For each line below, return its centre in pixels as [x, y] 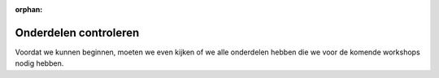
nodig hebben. [39, 63]
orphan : [29, 9]
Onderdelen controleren [77, 32]
